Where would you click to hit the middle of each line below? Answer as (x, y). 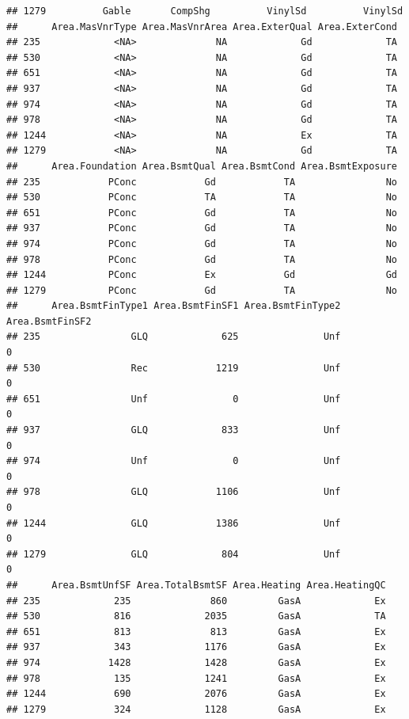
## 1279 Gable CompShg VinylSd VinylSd (205, 11)
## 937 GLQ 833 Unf (174, 430)
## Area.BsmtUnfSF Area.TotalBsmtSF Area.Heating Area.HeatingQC (196, 585)
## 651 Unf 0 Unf (174, 399)
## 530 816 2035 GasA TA (196, 616)
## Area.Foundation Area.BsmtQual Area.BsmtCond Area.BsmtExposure (202, 166)
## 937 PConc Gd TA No (202, 228)
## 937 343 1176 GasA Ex (196, 647)
